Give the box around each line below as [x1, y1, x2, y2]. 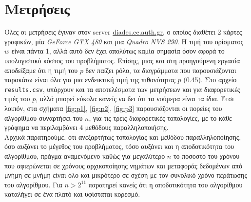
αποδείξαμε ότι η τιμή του [4, 65, 78, 75]
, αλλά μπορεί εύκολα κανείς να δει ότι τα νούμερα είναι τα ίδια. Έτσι [36, 93, 234, 104]
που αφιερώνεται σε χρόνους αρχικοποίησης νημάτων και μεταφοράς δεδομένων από [4, 160, 242, 170]
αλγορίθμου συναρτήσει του [4, 112, 83, 123]
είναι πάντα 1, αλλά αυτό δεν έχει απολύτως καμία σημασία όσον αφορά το [11, 46, 225, 56]
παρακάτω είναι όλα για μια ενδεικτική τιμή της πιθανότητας [4, 74, 175, 85]
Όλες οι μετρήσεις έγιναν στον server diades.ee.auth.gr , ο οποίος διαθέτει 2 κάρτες [4, 27, 242, 37]
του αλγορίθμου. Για [4, 179, 62, 189]
